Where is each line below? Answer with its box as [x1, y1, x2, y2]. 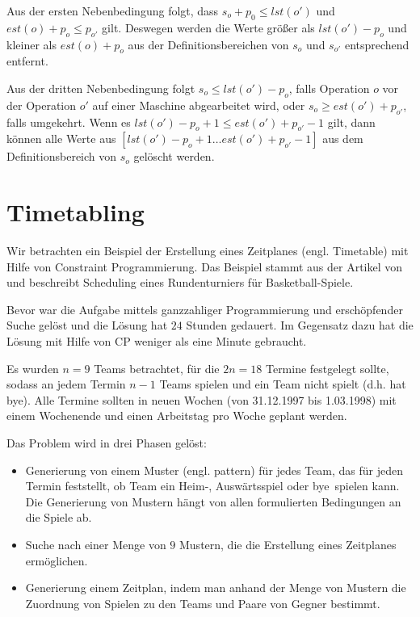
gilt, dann [327, 113, 376, 130]
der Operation [6, 96, 77, 113]
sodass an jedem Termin [6, 376, 126, 392]
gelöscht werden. [133, 148, 215, 165]
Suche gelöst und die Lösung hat [6, 317, 168, 334]
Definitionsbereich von [6, 148, 117, 165]
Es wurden [6, 359, 59, 376]
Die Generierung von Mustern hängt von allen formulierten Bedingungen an [25, 493, 401, 510]
